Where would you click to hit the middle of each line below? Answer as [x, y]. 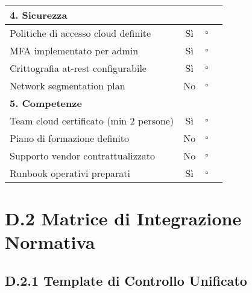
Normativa [50, 242]
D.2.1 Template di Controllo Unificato [126, 280]
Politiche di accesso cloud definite [80, 33]
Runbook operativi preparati [70, 173]
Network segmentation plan [68, 85]
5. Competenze [46, 103]
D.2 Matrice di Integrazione [123, 218]
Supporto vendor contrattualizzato [83, 156]
